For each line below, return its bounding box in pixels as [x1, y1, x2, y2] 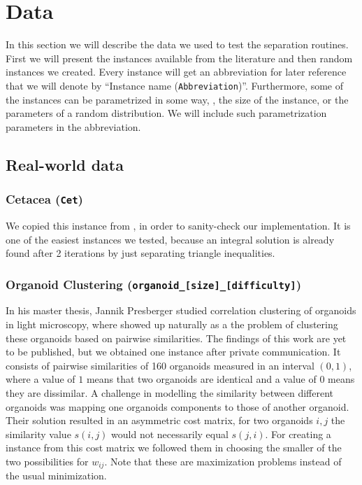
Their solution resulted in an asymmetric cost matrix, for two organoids [6, 413, 313, 428]
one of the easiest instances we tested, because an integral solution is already [6, 232, 335, 246]
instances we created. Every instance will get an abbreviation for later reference [6, 64, 347, 79]
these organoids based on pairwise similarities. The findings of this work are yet [6, 330, 347, 345]
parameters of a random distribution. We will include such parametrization [6, 106, 327, 120]
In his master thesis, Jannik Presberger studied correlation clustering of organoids [6, 303, 356, 318]
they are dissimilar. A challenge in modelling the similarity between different [6, 386, 333, 400]
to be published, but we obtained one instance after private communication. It [6, 344, 341, 359]
